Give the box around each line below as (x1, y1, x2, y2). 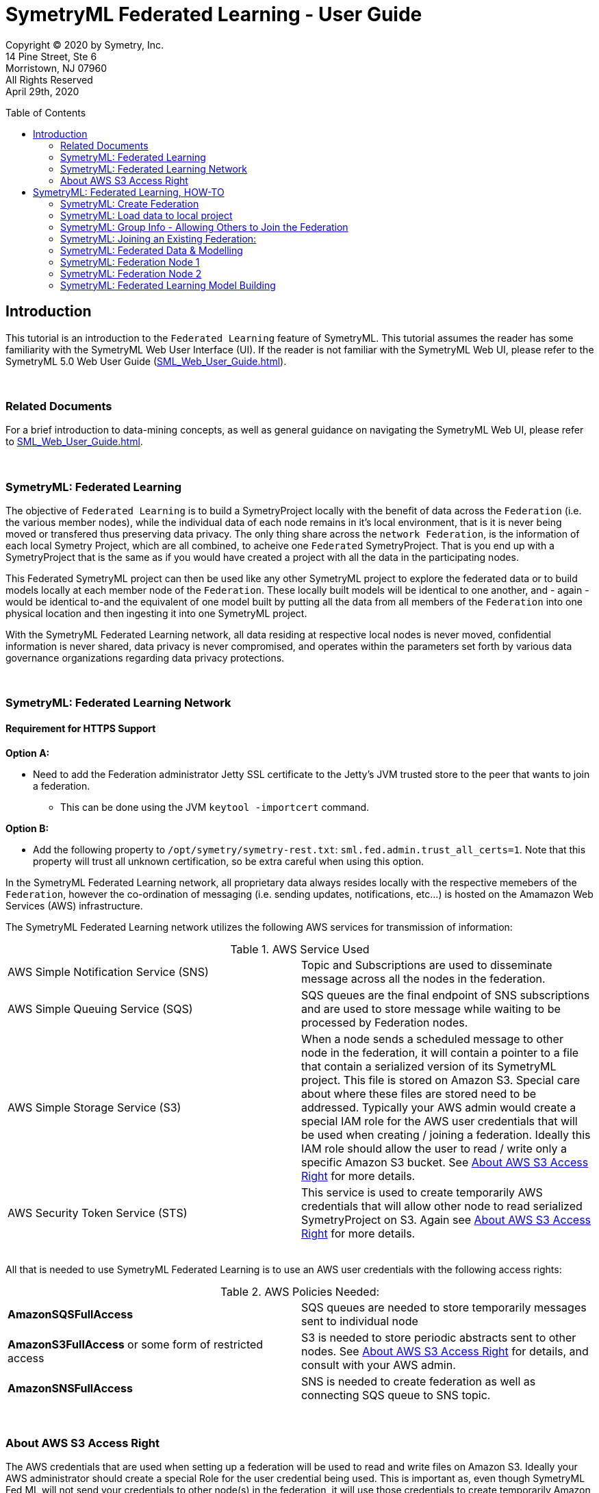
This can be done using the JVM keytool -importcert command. (60, 801, 370, 813)
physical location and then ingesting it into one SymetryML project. (5, 607, 307, 620)
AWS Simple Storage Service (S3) (8, 1100, 181, 1114)
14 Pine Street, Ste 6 (5, 50, 97, 62)
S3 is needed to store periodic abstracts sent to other (301, 1330, 576, 1344)
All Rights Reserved (5, 73, 93, 86)
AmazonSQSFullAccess (8, 1307, 133, 1321)
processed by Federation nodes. (301, 1015, 468, 1029)
